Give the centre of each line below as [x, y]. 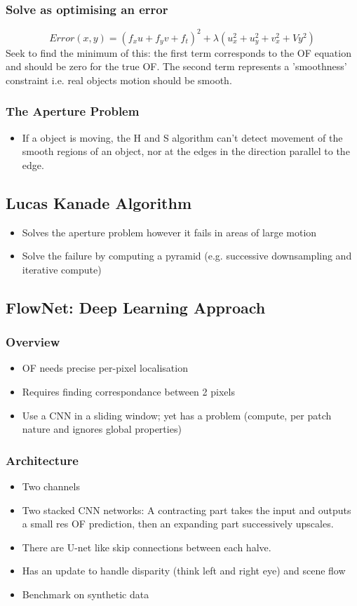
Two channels [51, 486]
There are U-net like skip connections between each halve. [147, 547]
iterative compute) [62, 269]
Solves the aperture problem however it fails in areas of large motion [169, 232]
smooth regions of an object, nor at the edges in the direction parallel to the [186, 151]
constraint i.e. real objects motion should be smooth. [119, 80]
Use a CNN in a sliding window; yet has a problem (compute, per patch [177, 415]
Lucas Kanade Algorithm [99, 202]
